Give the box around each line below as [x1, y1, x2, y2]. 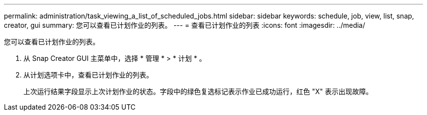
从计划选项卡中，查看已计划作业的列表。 [23, 71, 153, 79]
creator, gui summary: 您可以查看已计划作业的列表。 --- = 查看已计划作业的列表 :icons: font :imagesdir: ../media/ [4, 21, 366, 29]
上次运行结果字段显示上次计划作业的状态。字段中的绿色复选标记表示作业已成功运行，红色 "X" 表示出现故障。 [23, 87, 373, 96]
